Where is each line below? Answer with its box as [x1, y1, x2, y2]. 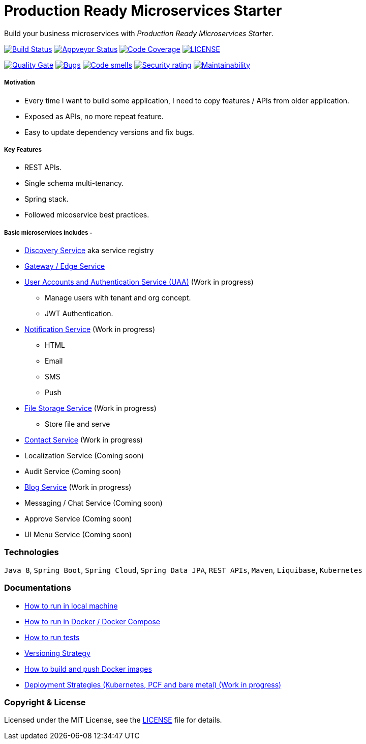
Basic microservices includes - [4, 229, 93, 236]
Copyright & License [4, 697, 86, 707]
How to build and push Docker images [24, 664, 152, 673]
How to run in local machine [24, 601, 118, 610]
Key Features [4, 146, 42, 153]
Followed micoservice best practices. [24, 210, 149, 219]
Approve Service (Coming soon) [24, 514, 132, 523]
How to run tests [24, 632, 80, 642]
